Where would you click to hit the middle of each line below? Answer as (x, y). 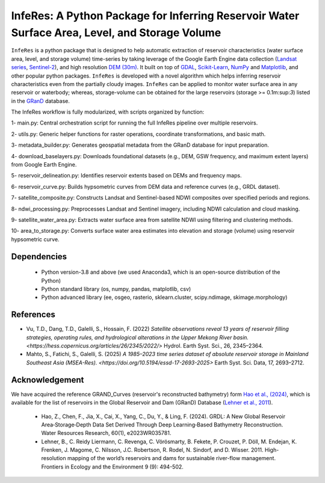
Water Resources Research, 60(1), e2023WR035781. (106, 433)
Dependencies (39, 257)
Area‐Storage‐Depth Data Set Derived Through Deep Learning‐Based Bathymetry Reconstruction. (162, 425)
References (33, 315)
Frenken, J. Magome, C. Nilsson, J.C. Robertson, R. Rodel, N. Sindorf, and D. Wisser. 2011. (153, 450)
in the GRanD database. (41, 101)
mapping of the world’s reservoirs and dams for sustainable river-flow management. (172, 458)
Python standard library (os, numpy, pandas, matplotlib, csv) (116, 289)
